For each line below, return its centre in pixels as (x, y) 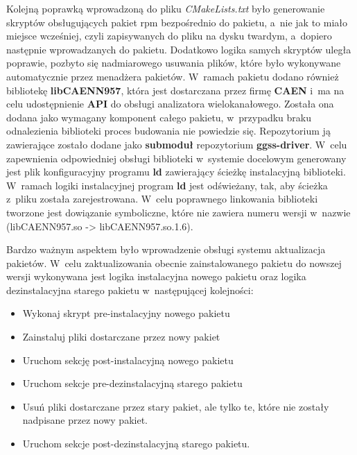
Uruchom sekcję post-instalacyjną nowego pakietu (128, 360)
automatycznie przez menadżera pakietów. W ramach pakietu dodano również (173, 76)
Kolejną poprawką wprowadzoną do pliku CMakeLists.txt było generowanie (166, 8)
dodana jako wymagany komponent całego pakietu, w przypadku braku (159, 117)
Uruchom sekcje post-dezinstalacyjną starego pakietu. (136, 444)
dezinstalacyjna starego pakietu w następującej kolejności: (130, 290)
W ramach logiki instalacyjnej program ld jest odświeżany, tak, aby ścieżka (167, 185)
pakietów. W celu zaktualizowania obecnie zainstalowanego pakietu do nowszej (174, 263)
